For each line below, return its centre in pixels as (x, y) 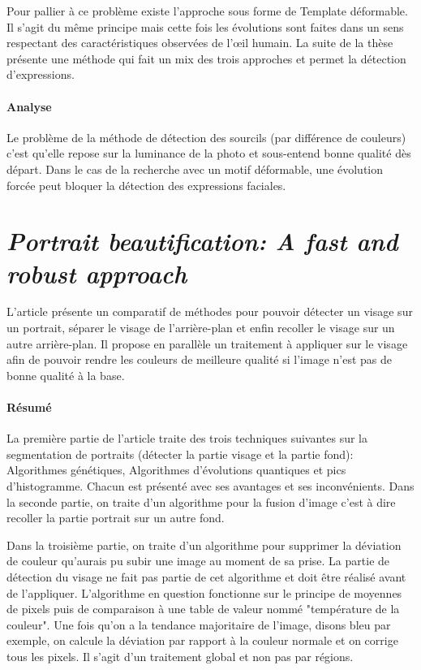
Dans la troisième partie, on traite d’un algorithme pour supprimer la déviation (204, 545)
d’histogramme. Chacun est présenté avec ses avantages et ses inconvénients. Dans (210, 486)
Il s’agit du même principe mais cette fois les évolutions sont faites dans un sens (205, 26)
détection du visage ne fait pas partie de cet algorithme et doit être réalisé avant (206, 576)
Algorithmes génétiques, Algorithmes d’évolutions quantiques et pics (176, 470)
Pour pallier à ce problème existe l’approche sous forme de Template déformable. (207, 11)
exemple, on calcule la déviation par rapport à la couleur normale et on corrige (202, 640)
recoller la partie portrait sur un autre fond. (116, 518)
